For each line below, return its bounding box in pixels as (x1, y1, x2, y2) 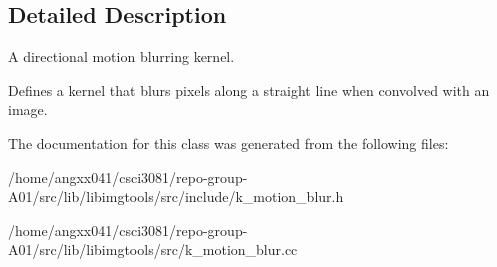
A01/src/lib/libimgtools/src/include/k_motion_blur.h (8, 186, 344, 207)
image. (8, 99, 48, 120)
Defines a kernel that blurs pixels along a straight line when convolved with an (8, 79, 490, 100)
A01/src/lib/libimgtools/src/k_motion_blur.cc (8, 239, 298, 260)
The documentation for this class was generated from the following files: (8, 132, 449, 153)
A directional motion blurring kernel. (8, 46, 235, 67)
